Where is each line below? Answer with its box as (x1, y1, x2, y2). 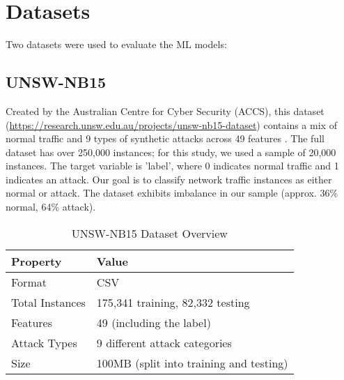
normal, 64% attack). (6, 199, 96, 214)
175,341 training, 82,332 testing (96, 294, 250, 310)
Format (11, 273, 47, 290)
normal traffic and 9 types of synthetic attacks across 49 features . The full (6, 131, 325, 146)
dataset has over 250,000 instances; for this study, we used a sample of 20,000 (6, 144, 336, 159)
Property (11, 252, 62, 269)
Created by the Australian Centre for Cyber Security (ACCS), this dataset (6, 103, 325, 118)
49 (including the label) (96, 314, 211, 330)
